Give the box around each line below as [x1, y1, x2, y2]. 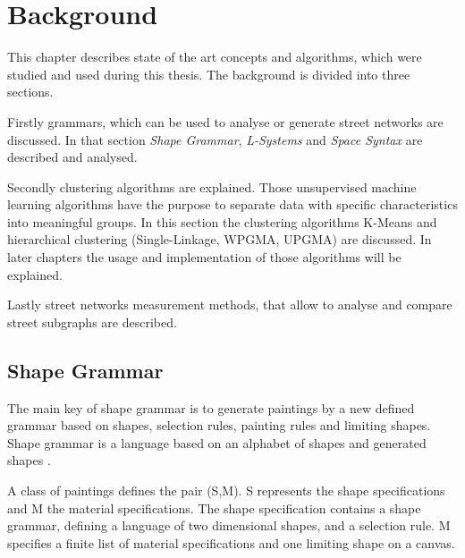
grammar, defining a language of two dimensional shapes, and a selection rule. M [7, 516, 451, 535]
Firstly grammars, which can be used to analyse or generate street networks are [7, 112, 444, 131]
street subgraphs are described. [7, 312, 177, 331]
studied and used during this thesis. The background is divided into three [7, 64, 410, 83]
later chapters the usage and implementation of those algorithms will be [7, 248, 402, 266]
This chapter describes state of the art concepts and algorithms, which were [7, 47, 422, 66]
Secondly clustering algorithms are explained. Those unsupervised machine [7, 177, 417, 196]
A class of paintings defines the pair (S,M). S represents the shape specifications [7, 481, 445, 500]
